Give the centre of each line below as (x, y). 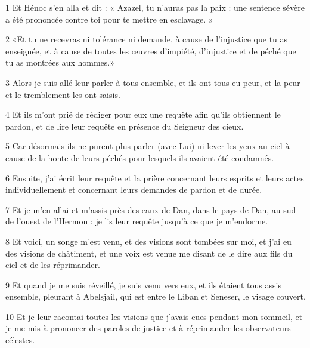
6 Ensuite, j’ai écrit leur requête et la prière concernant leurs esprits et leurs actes (155, 178)
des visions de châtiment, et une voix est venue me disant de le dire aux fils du (149, 253)
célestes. (20, 340)
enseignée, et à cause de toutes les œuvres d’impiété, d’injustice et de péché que (151, 50)
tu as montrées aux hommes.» (60, 62)
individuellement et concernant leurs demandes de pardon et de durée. (134, 190)
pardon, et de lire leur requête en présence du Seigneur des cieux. (125, 126)
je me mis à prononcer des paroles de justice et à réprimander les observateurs (148, 328)
